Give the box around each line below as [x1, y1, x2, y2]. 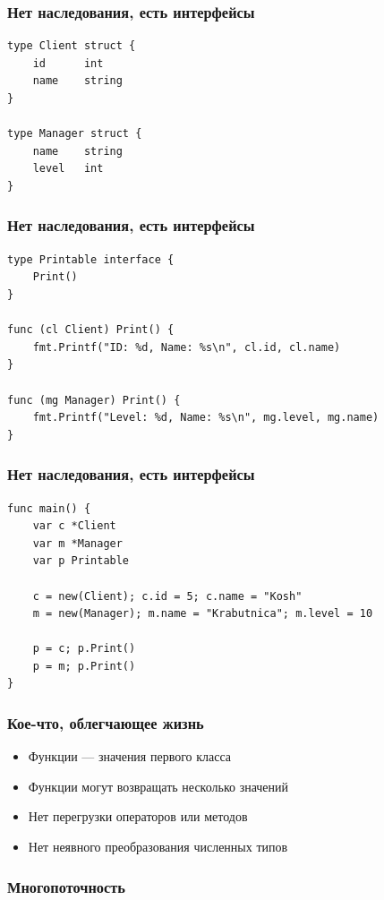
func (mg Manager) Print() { [7, 393, 181, 407]
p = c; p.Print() [32, 642, 136, 656]
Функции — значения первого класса [28, 747, 232, 766]
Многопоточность [7, 875, 125, 897]
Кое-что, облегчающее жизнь [7, 711, 204, 733]
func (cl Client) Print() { [7, 323, 175, 337]
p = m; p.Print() [32, 659, 136, 673]
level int [32, 162, 104, 176]
